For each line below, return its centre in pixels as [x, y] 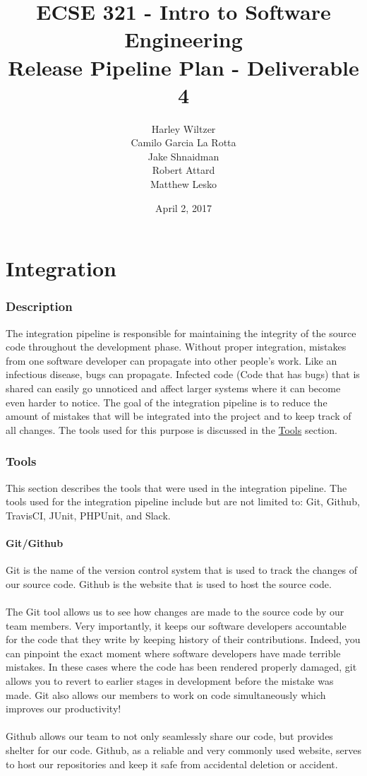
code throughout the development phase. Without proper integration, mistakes [176, 347]
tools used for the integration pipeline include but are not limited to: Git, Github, [183, 501]
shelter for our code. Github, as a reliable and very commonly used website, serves [183, 749]
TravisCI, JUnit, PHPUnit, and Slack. [88, 515]
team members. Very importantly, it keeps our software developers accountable [176, 625]
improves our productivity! [64, 709]
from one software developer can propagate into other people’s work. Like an [172, 360]
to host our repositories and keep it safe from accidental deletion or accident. [172, 764]
